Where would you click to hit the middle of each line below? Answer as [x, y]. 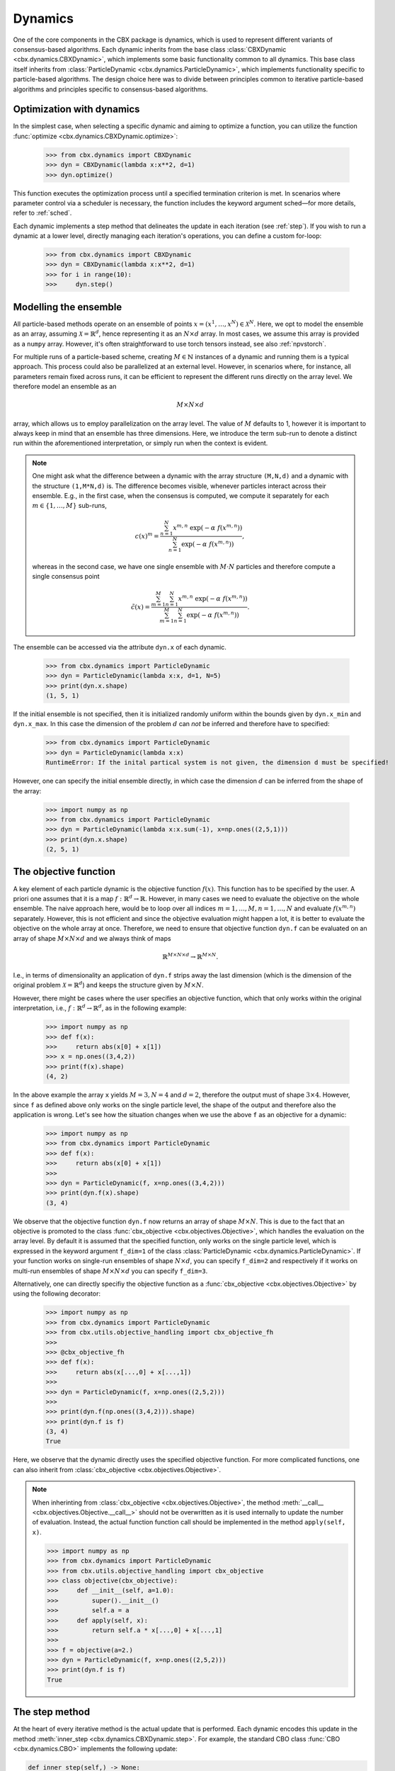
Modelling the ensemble [68, 307]
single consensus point [66, 577]
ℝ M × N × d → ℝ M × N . [190, 956]
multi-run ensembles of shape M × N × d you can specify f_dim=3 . [110, 1271]
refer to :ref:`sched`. [42, 213]
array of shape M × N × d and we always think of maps [92, 938]
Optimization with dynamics [76, 109]
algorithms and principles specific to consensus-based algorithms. [110, 89]
